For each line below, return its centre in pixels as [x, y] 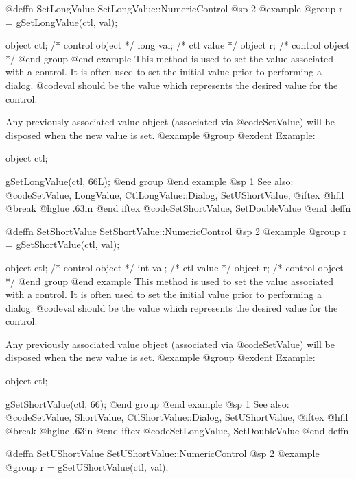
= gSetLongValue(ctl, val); [62, 22]
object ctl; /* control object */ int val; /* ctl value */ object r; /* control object [175, 267]
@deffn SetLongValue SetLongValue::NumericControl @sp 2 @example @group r [174, 8]
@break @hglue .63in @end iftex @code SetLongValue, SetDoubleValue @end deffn [177, 430]
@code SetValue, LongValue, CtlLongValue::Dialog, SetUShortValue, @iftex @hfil [175, 194]
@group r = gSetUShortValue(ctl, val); [87, 467]
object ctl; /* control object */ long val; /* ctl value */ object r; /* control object [178, 45]
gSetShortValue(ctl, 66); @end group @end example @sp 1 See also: [147, 403]
